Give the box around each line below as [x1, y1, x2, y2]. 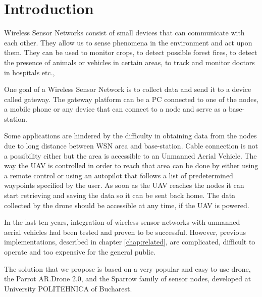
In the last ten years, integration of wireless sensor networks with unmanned [4, 217, 240, 227]
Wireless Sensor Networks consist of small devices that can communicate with [4, 27, 245, 38]
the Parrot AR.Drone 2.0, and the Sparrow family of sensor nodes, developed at [4, 273, 251, 284]
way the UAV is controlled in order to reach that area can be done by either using [4, 160, 258, 171]
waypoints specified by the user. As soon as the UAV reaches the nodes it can [4, 180, 244, 190]
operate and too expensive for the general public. [4, 246, 156, 257]
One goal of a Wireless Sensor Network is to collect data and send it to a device [4, 84, 251, 94]
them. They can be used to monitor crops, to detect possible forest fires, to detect [4, 47, 257, 58]
